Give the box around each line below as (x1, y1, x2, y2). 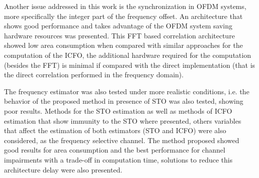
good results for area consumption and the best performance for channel (4, 145, 225, 155)
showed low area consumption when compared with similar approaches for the (4, 40, 243, 50)
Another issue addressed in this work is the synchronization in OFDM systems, (4, 1, 246, 11)
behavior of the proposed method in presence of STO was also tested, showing (4, 96, 243, 106)
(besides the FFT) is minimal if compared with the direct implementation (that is (4, 59, 255, 70)
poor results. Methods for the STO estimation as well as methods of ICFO (4, 105, 232, 116)
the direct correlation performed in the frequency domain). (4, 69, 184, 80)
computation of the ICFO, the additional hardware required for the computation (4, 49, 251, 60)
